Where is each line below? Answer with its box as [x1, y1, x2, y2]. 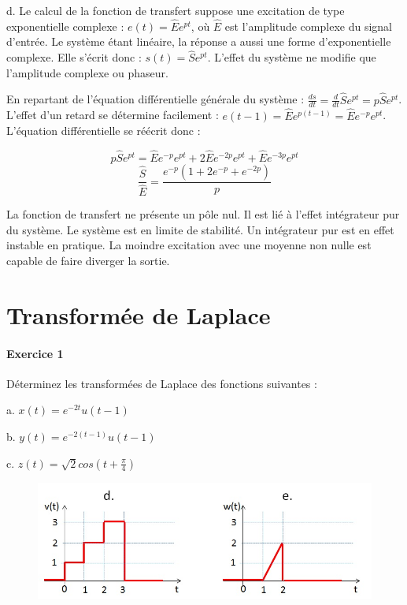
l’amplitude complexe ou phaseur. [6, 64, 168, 80]
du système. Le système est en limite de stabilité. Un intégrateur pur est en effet [6, 221, 394, 237]
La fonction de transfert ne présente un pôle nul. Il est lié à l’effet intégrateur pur [6, 206, 400, 222]
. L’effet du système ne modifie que [207, 49, 376, 65]
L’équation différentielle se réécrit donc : [6, 122, 201, 139]
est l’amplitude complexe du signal [224, 17, 392, 34]
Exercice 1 [6, 345, 64, 361]
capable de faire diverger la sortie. [6, 252, 170, 268]
